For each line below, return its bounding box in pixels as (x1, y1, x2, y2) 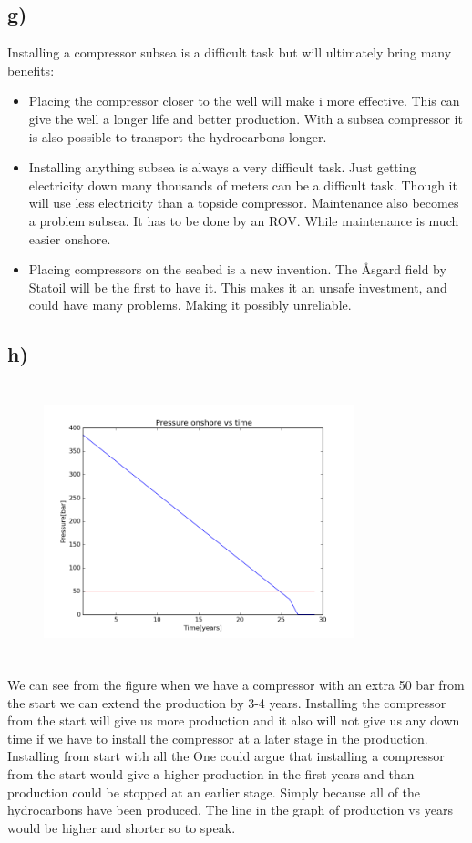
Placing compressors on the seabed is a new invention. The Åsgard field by (28, 260, 446, 279)
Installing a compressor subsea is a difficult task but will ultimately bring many (7, 43, 452, 62)
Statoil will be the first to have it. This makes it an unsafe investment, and (28, 277, 447, 296)
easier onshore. (28, 229, 111, 248)
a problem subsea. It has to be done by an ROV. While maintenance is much (28, 211, 459, 230)
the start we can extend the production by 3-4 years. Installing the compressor (7, 693, 446, 712)
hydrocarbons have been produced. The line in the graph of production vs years (7, 800, 453, 819)
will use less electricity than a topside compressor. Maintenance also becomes (28, 193, 459, 212)
